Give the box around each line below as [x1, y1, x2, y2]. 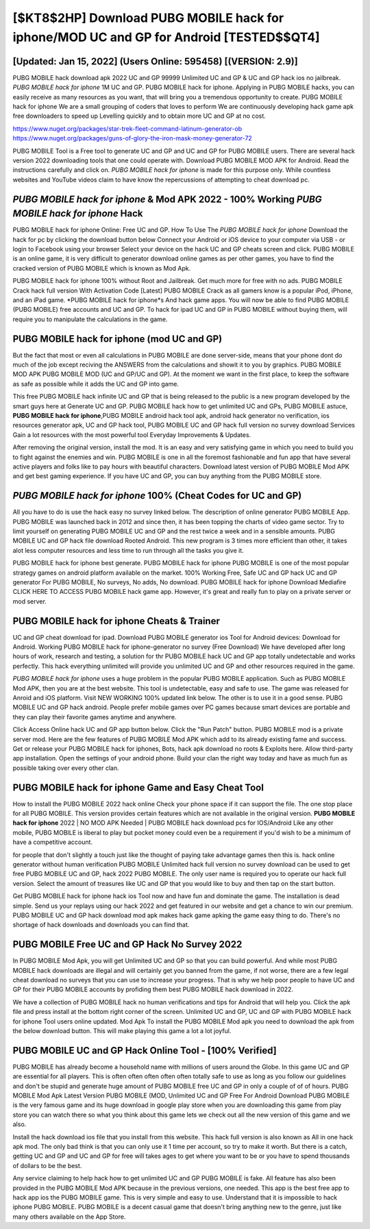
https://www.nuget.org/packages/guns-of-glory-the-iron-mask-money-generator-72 [12, 134, 253, 142]
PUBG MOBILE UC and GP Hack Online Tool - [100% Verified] [12, 1045, 277, 1056]
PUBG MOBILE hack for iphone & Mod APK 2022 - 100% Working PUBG [12, 193, 322, 205]
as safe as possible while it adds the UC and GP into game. [12, 380, 180, 388]
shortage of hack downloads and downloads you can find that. [12, 921, 190, 929]
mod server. [12, 597, 47, 606]
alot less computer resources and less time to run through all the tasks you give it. [12, 546, 245, 554]
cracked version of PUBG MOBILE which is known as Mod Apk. [12, 264, 191, 272]
